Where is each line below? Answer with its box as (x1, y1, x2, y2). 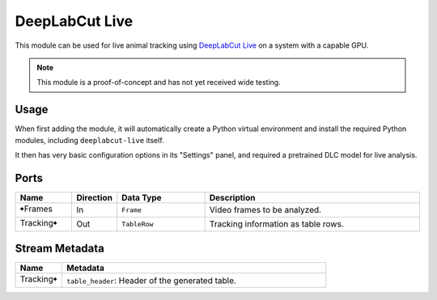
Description (209, 192, 256, 203)
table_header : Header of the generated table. (66, 275, 236, 286)
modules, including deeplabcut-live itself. (15, 135, 165, 145)
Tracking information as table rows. (209, 218, 344, 230)
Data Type (121, 192, 162, 203)
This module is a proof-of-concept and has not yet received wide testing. (36, 78, 281, 87)
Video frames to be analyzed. (209, 205, 322, 216)
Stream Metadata (15, 242, 104, 256)
